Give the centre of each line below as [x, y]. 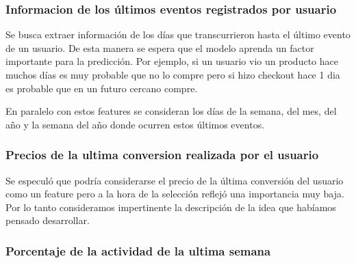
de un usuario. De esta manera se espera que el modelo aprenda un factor [160, 47]
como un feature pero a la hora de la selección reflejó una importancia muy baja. [175, 194]
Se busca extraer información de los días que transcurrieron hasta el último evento [178, 34]
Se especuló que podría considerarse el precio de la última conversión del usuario [175, 180]
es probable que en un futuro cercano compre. [102, 88]
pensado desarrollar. [48, 220]
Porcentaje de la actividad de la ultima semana [138, 250]
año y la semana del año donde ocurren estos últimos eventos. [135, 124]
